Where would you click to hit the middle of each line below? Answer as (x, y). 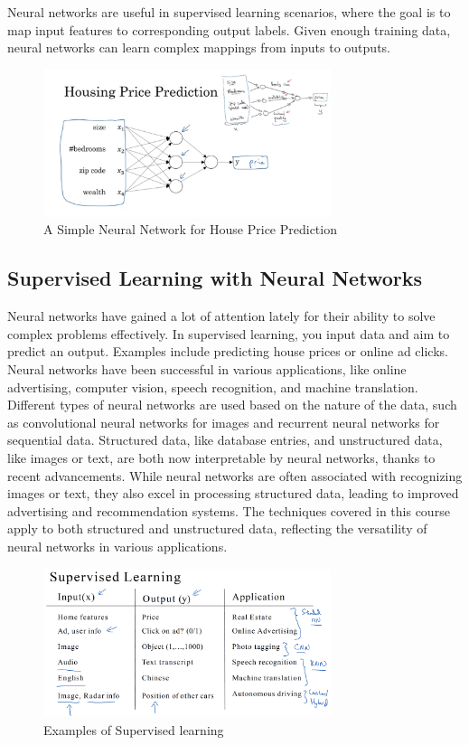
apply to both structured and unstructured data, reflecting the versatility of (217, 528)
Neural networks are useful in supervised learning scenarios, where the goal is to (229, 12)
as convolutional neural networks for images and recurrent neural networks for (224, 422)
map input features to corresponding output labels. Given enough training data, (229, 29)
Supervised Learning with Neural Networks (215, 278)
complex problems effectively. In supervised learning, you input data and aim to (229, 333)
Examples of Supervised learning (134, 730)
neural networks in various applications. (117, 546)
